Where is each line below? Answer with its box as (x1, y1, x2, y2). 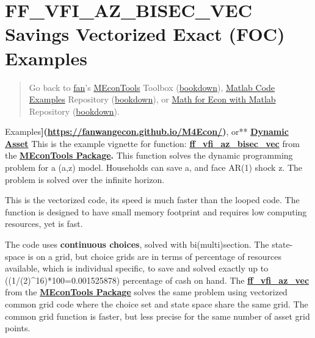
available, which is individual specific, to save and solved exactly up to (5, 262, 269, 275)
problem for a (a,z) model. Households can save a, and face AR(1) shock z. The (5, 161, 303, 174)
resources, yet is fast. (5, 217, 83, 230)
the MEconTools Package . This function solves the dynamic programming (5, 149, 293, 162)
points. (5, 322, 31, 334)
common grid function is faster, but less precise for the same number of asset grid (5, 309, 310, 322)
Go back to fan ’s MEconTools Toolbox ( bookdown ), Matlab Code (29, 81, 275, 93)
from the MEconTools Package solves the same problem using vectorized (5, 286, 288, 298)
